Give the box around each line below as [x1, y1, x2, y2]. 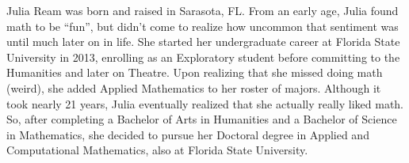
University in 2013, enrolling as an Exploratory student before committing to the [6, 48, 400, 65]
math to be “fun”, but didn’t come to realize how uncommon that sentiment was [6, 17, 399, 34]
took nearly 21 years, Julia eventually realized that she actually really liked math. [6, 95, 404, 112]
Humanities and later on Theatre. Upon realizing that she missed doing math [6, 64, 383, 81]
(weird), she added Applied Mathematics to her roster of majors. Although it [6, 79, 381, 96]
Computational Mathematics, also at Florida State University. [6, 142, 308, 158]
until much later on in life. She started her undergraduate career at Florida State [6, 33, 400, 50]
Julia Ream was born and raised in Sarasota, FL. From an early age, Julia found [6, 2, 399, 18]
